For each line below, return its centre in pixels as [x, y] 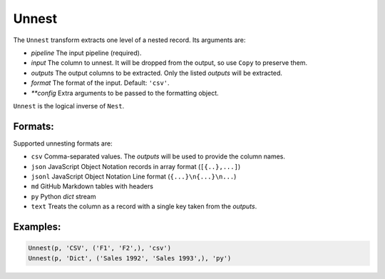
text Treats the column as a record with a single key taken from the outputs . [144, 206]
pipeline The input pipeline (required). [86, 53]
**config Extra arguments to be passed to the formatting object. [125, 93]
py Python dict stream [63, 196]
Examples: [37, 227]
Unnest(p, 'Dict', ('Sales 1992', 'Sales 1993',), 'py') [130, 258]
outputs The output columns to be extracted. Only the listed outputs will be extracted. [157, 73]
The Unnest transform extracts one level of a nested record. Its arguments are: [129, 40]
